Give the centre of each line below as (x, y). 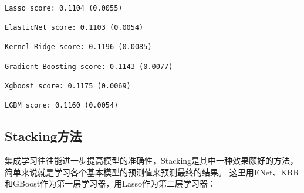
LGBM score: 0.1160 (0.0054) (62, 106)
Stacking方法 (43, 136)
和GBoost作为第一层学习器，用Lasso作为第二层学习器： (111, 183)
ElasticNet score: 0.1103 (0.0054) (74, 27)
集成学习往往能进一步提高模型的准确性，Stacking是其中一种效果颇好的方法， (152, 161)
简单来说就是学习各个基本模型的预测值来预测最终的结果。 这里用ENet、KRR (152, 172)
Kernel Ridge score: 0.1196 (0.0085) (78, 47)
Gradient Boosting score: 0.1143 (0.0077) (89, 66)
